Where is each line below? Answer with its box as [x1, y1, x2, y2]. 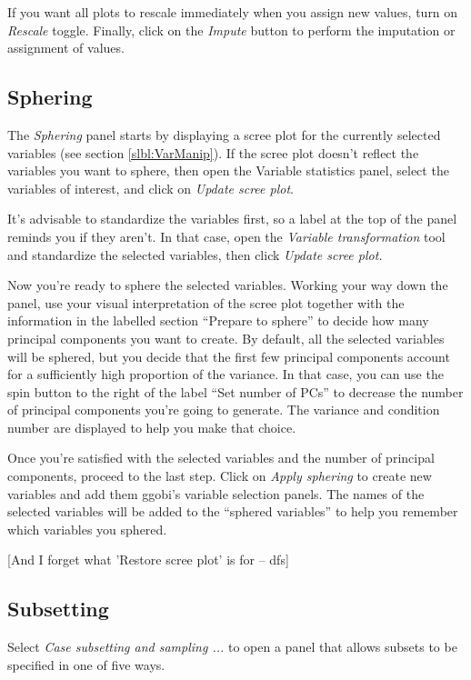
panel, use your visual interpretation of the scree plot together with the [7, 293, 405, 312]
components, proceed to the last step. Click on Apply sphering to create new [7, 466, 432, 485]
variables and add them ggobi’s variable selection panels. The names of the [7, 484, 425, 503]
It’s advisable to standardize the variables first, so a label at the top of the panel [7, 209, 457, 228]
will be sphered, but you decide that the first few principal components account [7, 346, 450, 365]
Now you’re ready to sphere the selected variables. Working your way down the [7, 275, 448, 295]
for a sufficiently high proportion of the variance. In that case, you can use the [7, 365, 444, 384]
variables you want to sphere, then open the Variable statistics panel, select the [7, 161, 449, 180]
